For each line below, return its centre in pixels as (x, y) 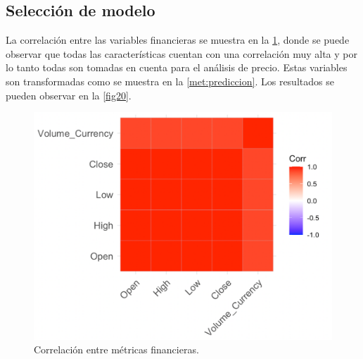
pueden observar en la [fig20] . (69, 95)
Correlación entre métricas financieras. (116, 349)
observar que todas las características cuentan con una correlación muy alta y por (181, 53)
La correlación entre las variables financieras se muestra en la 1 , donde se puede (178, 40)
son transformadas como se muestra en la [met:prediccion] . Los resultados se (170, 81)
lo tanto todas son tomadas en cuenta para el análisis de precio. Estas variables (177, 67)
